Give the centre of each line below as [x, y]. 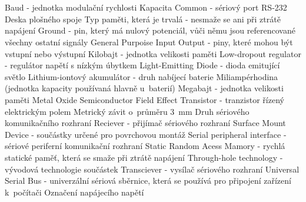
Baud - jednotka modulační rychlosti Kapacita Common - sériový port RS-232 [146, 7]
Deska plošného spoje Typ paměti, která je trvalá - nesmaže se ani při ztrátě [143, 19]
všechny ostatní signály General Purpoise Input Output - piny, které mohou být [149, 42]
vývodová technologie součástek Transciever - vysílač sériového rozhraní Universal [152, 169]
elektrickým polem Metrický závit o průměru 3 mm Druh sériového [127, 111]
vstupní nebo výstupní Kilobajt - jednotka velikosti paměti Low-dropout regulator [153, 53]
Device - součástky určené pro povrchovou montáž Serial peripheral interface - [146, 134]
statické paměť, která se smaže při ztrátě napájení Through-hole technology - [144, 157]
